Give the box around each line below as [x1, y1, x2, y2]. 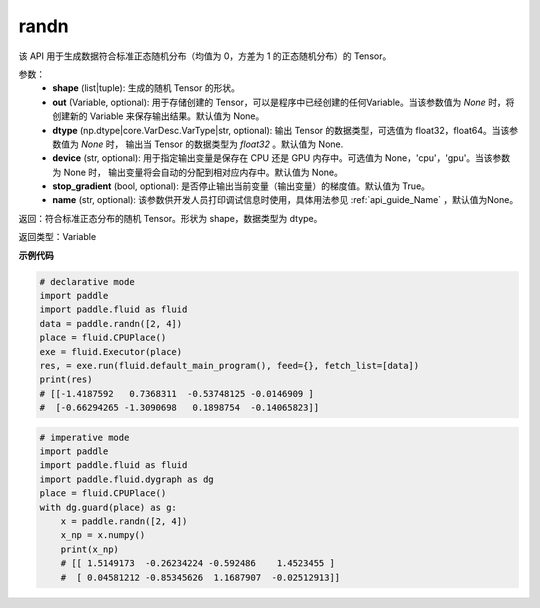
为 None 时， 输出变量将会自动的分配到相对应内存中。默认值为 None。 [52, 166, 344, 178]
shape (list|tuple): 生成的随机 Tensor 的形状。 [52, 82, 240, 94]
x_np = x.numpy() [60, 530, 146, 541]
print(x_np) [60, 543, 120, 555]
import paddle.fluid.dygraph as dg [39, 473, 214, 485]
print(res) [39, 374, 93, 385]
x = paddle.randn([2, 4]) [60, 516, 188, 527]
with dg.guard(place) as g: [39, 501, 177, 513]
